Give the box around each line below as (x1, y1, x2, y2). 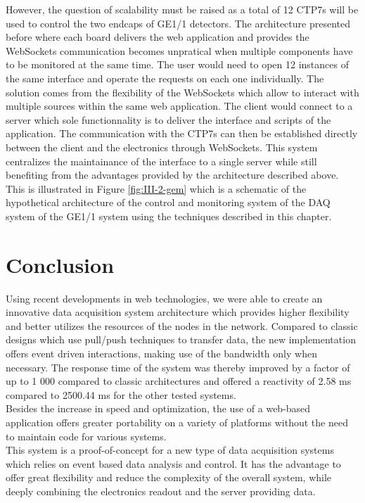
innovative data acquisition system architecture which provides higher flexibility (6, 305, 350, 319)
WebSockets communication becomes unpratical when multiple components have (6, 43, 353, 58)
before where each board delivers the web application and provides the (6, 30, 309, 44)
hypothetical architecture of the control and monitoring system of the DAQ (6, 195, 331, 210)
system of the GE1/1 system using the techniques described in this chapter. (6, 208, 332, 223)
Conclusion (6, 250, 115, 279)
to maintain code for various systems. (6, 428, 167, 443)
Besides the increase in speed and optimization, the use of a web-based (6, 401, 311, 416)
